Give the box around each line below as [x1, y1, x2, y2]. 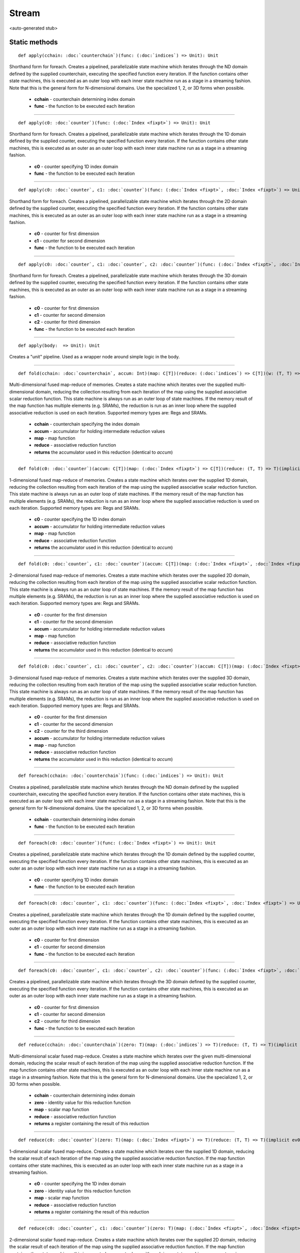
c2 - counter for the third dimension [34, 728, 108, 734]
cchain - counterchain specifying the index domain [34, 421, 140, 427]
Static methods [9, 38, 58, 47]
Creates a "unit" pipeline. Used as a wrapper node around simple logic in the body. [9, 354, 180, 360]
